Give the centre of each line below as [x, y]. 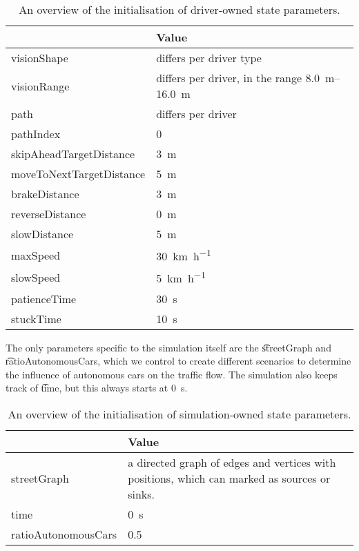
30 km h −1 [184, 255]
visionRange [40, 86]
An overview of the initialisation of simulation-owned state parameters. [179, 414]
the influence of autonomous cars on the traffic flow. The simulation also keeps [172, 374]
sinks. [142, 494]
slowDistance [42, 234]
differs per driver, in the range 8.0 [238, 78]
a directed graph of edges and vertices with [232, 463]
